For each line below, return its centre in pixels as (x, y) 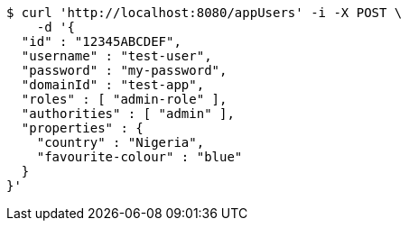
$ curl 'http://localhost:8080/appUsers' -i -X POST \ (204, 13)
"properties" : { (82, 128)
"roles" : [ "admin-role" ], (124, 99)
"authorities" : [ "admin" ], (128, 114)
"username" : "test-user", (116, 56)
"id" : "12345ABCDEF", (101, 41)
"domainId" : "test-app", (113, 85)
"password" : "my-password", (124, 70)
